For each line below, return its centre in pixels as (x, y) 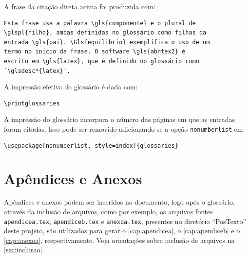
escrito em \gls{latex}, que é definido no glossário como (102, 61)
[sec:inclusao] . (24, 249)
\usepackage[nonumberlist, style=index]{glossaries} (91, 146)
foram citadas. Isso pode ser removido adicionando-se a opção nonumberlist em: (125, 129)
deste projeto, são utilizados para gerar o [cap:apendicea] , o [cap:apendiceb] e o (122, 231)
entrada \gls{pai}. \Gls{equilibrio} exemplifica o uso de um (107, 42)
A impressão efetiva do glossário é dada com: (71, 87)
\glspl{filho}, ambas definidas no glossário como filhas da (105, 33)
